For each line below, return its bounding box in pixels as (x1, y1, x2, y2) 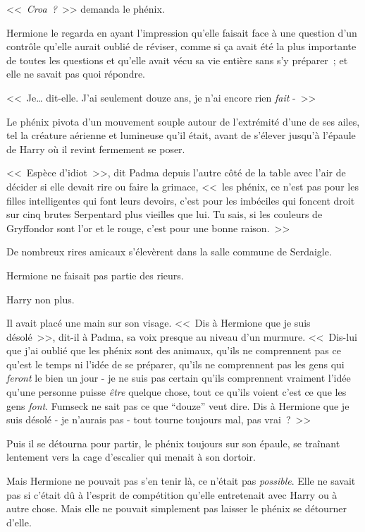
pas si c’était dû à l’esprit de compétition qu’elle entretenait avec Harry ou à (6, 487, 338, 502)
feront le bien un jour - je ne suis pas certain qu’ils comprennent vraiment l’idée (6, 370, 351, 385)
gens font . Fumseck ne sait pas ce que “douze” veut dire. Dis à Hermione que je (6, 398, 349, 413)
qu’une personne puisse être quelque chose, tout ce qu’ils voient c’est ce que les (6, 385, 347, 399)
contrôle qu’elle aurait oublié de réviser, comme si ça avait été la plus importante (6, 39, 357, 54)
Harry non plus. (6, 291, 75, 306)
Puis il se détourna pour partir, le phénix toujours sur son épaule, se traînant (6, 435, 340, 450)
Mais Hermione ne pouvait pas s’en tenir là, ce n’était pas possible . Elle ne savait (6, 473, 356, 488)
